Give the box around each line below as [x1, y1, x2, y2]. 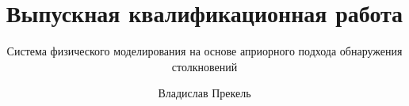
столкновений [171, 58, 238, 74]
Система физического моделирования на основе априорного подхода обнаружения [6, 43, 403, 59]
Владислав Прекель [158, 85, 251, 101]
